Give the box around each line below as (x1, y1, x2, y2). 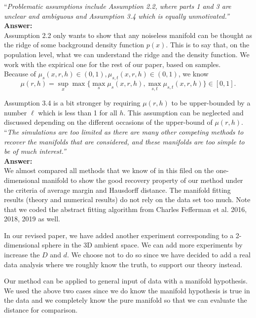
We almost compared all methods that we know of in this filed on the (4, 165, 214, 176)
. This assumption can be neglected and (123, 107, 244, 117)
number (4, 107, 27, 117)
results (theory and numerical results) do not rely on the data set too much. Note (4, 194, 251, 205)
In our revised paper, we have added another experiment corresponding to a (4, 230, 234, 240)
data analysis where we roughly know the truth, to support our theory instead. (4, 259, 243, 269)
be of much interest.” (4, 146, 66, 156)
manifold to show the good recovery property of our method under (42, 175, 243, 185)
